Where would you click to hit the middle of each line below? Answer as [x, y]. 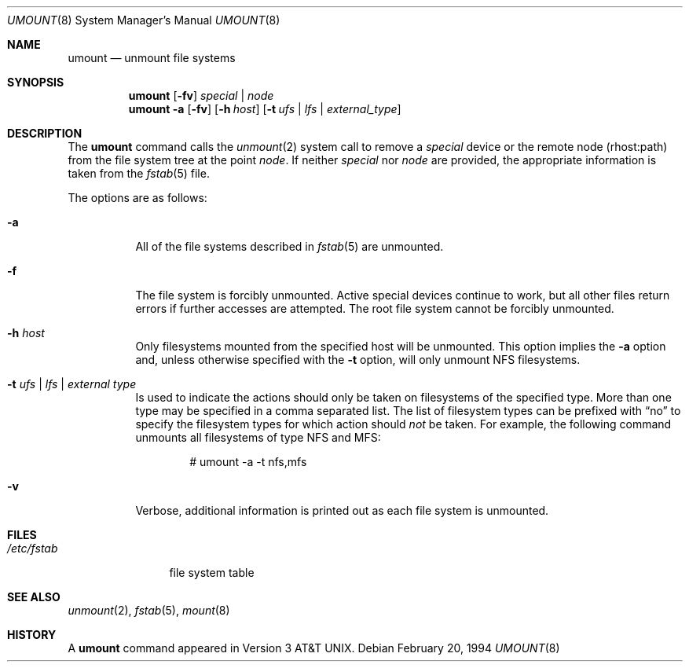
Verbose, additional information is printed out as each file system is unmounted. [342, 510]
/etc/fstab [33, 548]
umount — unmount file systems [152, 58]
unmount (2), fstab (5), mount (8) [149, 610]
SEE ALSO [34, 597]
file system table [212, 573]
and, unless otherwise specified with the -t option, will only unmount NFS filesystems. [358, 360]
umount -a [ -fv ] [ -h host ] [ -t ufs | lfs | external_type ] [265, 109]
